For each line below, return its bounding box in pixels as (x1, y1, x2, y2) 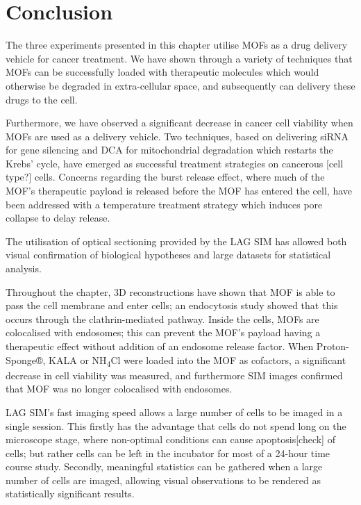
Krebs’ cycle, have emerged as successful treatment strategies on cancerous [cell (6, 156, 344, 170)
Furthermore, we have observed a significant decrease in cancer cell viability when (6, 115, 353, 130)
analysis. (6, 261, 42, 276)
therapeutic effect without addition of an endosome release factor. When (6, 339, 314, 353)
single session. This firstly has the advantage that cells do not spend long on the (6, 418, 346, 433)
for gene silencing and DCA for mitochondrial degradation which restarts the (6, 142, 333, 157)
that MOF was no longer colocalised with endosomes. (6, 381, 233, 396)
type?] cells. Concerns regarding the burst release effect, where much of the (6, 169, 325, 184)
